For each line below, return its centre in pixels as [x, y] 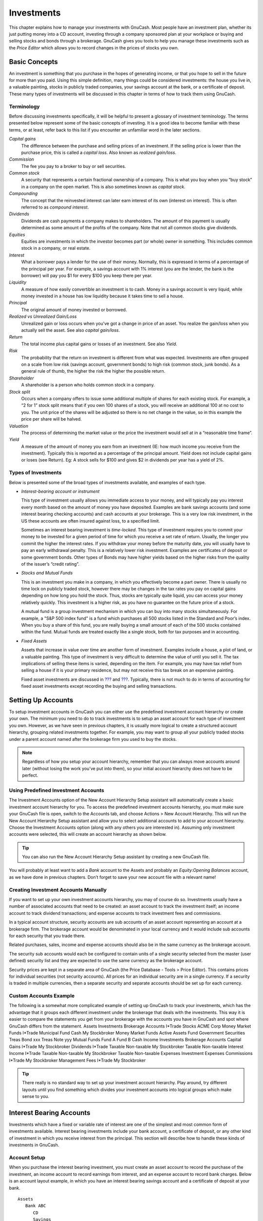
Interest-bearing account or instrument [60, 491]
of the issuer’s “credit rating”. [50, 564]
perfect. [30, 775]
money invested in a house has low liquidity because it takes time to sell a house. [103, 296]
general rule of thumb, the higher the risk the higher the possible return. [93, 371]
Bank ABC [36, 1206]
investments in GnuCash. [34, 1145]
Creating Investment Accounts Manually [58, 890]
